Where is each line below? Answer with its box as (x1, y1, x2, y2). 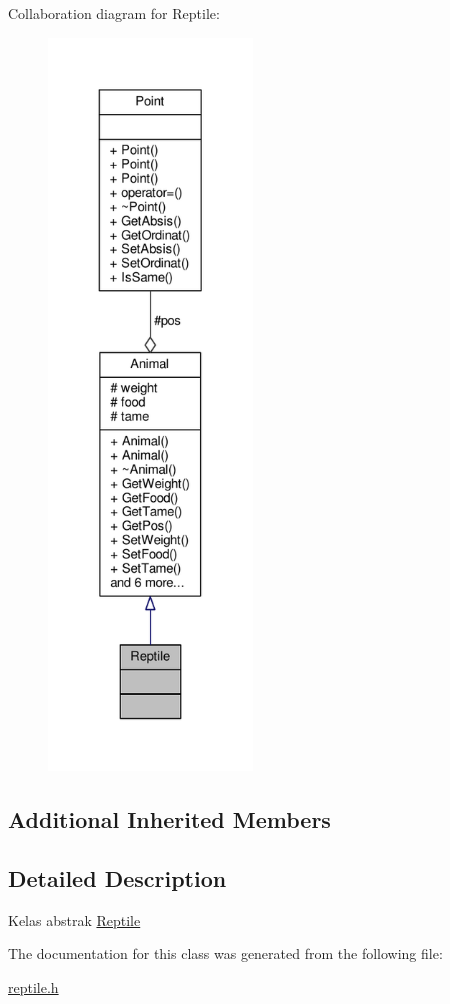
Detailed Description (8, 862, 227, 893)
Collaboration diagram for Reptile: (8, 3, 220, 23)
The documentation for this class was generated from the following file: (8, 943, 443, 964)
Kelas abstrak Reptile (8, 909, 141, 930)
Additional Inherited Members (8, 803, 331, 834)
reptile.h (8, 976, 59, 997)
